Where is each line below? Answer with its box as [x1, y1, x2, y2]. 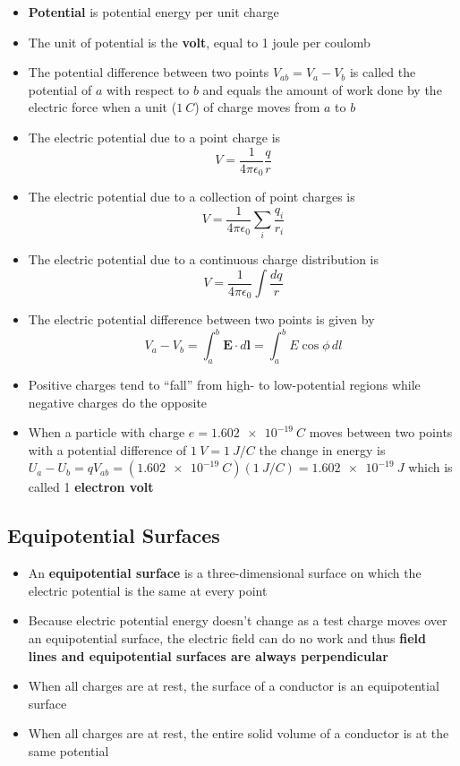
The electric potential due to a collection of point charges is [28, 187, 355, 206]
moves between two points [309, 423, 453, 442]
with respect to [106, 80, 190, 99]
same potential [28, 741, 109, 760]
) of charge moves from [194, 98, 320, 116]
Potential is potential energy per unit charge [28, 3, 279, 21]
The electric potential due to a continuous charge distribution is [28, 250, 379, 269]
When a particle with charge [28, 423, 185, 442]
